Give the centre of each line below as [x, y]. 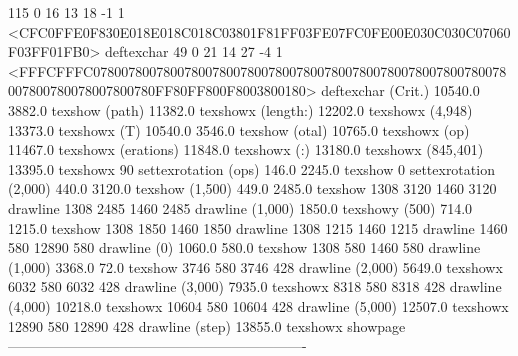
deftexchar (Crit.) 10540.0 [400, 90]
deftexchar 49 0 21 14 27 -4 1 [194, 51]
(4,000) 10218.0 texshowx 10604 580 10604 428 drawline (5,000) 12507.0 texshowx [258, 305]
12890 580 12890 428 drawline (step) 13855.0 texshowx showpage [207, 325]
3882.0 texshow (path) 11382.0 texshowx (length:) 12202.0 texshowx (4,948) [240, 109]
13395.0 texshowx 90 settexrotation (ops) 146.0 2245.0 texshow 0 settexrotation [251, 168]
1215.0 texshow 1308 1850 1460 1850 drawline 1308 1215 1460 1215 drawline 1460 [258, 227]
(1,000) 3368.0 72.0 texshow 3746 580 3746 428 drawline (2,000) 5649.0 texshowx [255, 266]
